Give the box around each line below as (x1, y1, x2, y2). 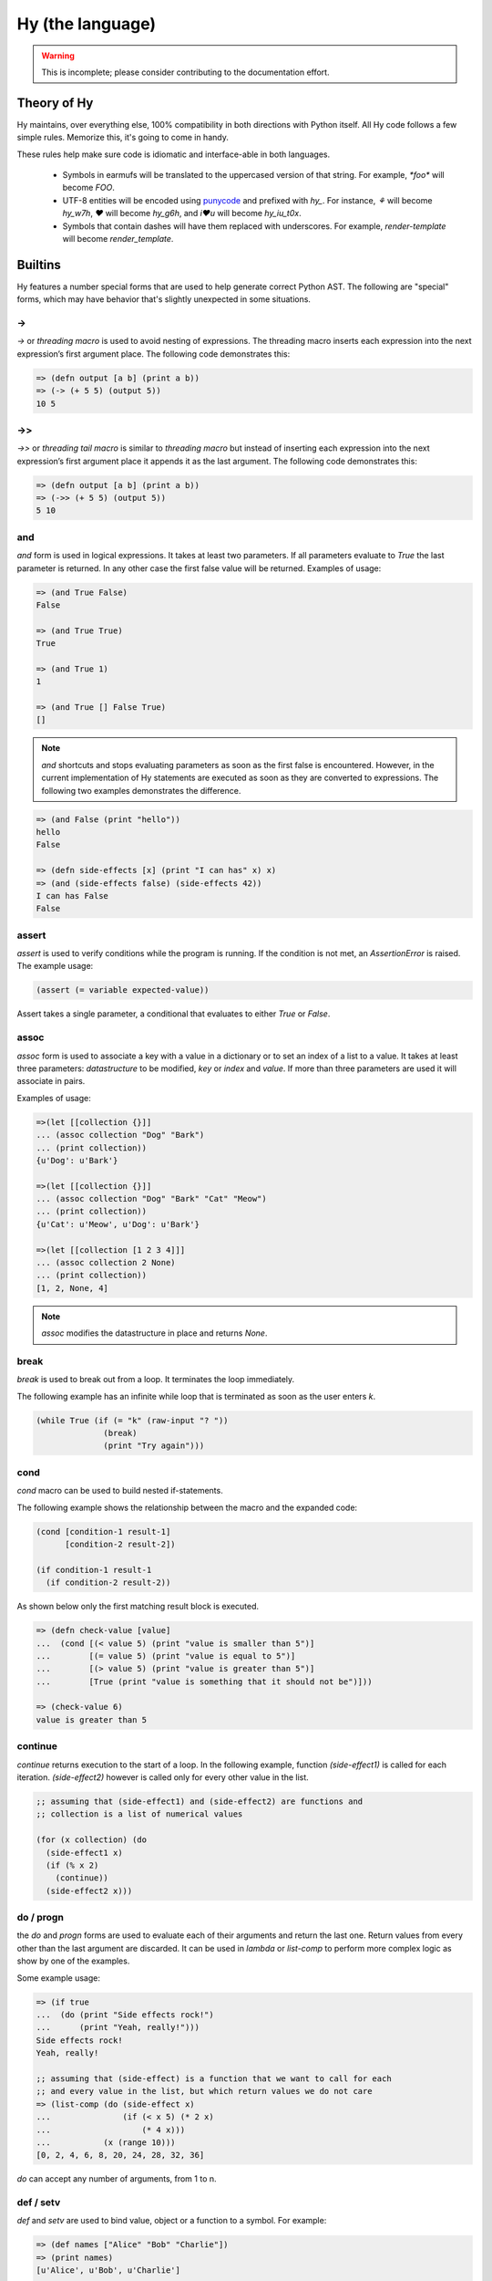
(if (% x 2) (46, 1859, 99, 1870)
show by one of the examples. (16, 1955, 130, 1966)
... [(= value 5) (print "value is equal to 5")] (36, 1651, 296, 1661)
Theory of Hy (16, 95, 94, 110)
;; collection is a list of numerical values (36, 1809, 243, 1819)
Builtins (16, 256, 61, 273)
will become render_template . (62, 233, 174, 244)
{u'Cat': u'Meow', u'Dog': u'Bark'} (36, 1219, 200, 1229)
